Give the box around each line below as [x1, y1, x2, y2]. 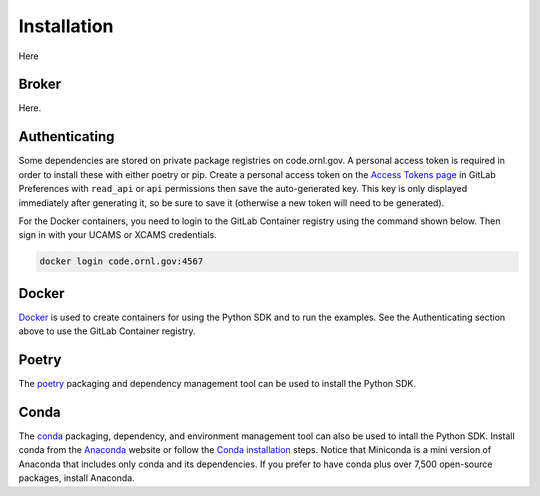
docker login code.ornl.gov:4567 [39, 256, 204, 267]
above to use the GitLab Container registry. [18, 325, 196, 337]
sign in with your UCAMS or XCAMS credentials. [18, 229, 217, 241]
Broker [18, 76, 62, 93]
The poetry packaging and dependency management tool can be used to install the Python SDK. [18, 378, 417, 390]
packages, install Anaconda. [18, 472, 135, 484]
